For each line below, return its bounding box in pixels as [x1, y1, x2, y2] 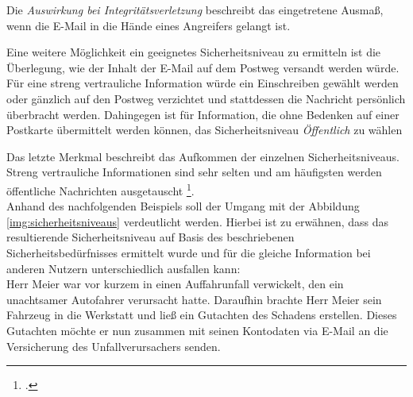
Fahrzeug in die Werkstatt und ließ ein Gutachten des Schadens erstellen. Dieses [6, 306, 397, 323]
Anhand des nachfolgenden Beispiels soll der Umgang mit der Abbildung [6, 198, 360, 214]
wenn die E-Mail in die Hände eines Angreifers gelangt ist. [6, 17, 291, 33]
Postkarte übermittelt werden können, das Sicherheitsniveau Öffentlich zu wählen [6, 121, 403, 138]
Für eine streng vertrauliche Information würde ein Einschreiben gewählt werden [6, 75, 399, 91]
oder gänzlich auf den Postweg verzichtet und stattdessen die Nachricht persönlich [6, 90, 406, 106]
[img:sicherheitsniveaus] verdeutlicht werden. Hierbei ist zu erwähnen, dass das [6, 213, 389, 229]
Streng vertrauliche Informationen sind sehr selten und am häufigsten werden [6, 164, 382, 180]
